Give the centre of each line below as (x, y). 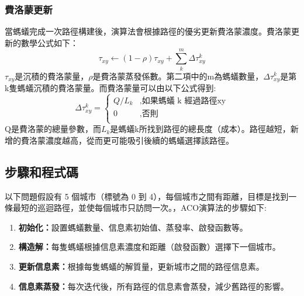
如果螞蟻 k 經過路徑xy (184, 101)
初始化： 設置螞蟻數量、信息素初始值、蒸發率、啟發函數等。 (133, 227)
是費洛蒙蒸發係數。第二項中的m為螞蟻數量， (178, 76)
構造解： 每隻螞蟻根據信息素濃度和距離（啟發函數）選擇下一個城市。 (149, 247)
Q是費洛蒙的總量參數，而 (53, 129)
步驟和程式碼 (42, 171)
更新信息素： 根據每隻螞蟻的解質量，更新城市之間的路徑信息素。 (141, 266)
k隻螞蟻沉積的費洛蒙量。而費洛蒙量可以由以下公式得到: (110, 87)
